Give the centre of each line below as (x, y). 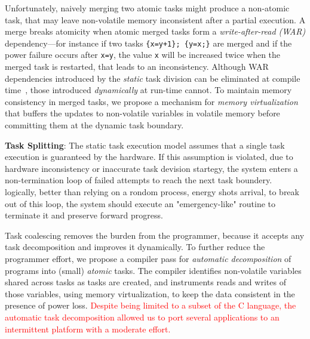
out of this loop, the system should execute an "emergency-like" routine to (140, 203)
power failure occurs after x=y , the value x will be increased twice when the (143, 55)
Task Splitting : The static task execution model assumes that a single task (145, 145)
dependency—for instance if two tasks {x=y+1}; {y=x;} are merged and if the (148, 43)
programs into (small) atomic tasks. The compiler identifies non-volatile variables (153, 270)
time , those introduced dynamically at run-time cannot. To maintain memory (148, 90)
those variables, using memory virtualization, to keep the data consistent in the (150, 293)
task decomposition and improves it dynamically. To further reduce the (135, 247)
